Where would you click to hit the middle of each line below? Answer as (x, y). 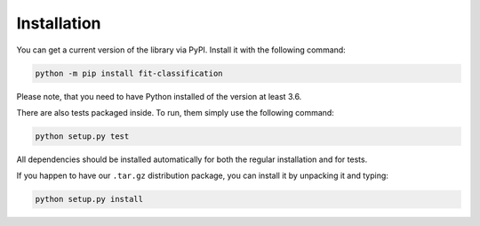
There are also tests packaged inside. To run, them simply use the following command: (176, 112)
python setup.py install (89, 199)
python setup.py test (82, 136)
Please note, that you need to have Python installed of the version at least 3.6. (159, 96)
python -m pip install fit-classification (129, 73)
